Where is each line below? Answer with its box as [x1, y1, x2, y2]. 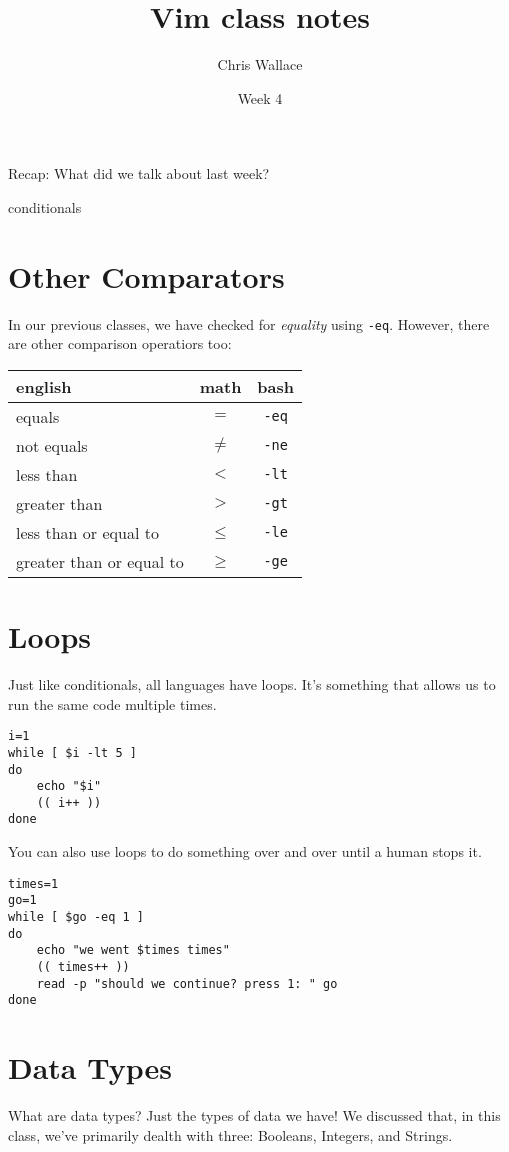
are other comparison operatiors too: [8, 333, 232, 354]
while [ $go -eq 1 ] [8, 910, 145, 925]
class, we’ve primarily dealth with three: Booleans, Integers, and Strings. [8, 1124, 453, 1145]
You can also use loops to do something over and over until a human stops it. [8, 841, 482, 862]
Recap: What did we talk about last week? [8, 163, 270, 184]
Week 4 [237, 87, 283, 108]
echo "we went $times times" [36, 943, 230, 958]
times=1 [8, 876, 59, 891]
